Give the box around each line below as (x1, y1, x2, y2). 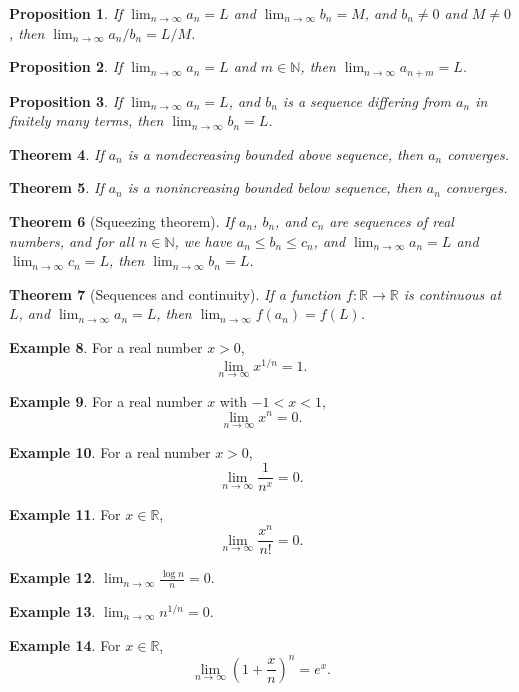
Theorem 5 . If (9, 177, 104, 198)
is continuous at (403, 283, 502, 304)
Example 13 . (9, 600, 96, 621)
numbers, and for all (9, 230, 134, 251)
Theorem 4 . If (9, 143, 104, 164)
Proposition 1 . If (9, 3, 123, 23)
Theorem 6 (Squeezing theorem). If (9, 211, 234, 232)
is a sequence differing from (282, 90, 452, 111)
